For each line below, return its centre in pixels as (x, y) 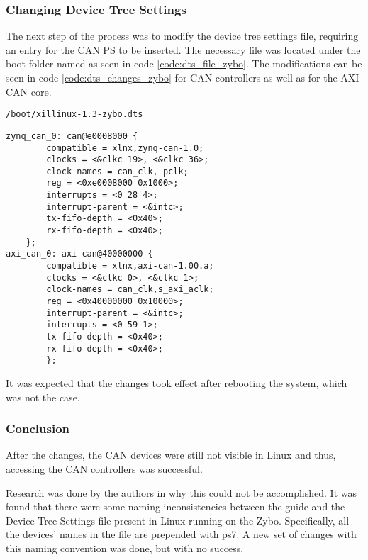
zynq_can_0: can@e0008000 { (72, 136)
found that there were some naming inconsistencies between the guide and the (175, 506)
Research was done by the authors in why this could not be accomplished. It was (181, 492)
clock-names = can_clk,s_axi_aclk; (130, 290)
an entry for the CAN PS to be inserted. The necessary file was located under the (183, 49)
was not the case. (43, 397)
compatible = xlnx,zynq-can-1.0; (125, 148)
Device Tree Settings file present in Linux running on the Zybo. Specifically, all (178, 520)
